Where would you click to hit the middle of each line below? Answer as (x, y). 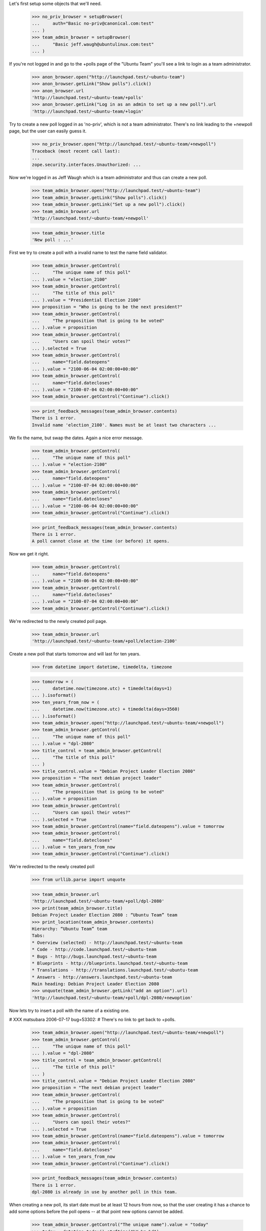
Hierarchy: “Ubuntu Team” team (70, 929)
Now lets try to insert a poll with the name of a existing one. (69, 1010)
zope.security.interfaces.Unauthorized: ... (86, 165)
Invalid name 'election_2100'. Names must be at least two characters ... (124, 425)
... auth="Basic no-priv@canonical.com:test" (93, 24)
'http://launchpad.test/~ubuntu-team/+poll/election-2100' (104, 641)
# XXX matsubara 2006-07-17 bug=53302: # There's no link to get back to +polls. (92, 1020)
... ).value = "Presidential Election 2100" (86, 300)
